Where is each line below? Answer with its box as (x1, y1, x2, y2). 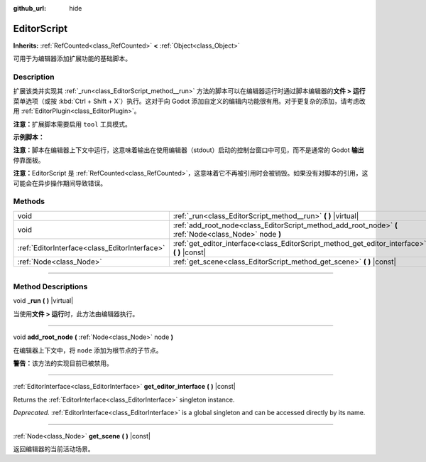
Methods (13, 196, 45, 206)
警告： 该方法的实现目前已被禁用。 (13, 359, 113, 367)
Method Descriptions (13, 281, 88, 291)
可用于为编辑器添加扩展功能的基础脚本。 (13, 54, 131, 63)
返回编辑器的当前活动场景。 (13, 444, 94, 453)
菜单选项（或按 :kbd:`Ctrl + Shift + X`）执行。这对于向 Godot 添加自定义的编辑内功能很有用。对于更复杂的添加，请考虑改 (13, 97, 366, 105)
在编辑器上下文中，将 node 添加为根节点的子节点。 (13, 345, 163, 355)
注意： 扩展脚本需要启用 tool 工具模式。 (13, 119, 131, 128)
